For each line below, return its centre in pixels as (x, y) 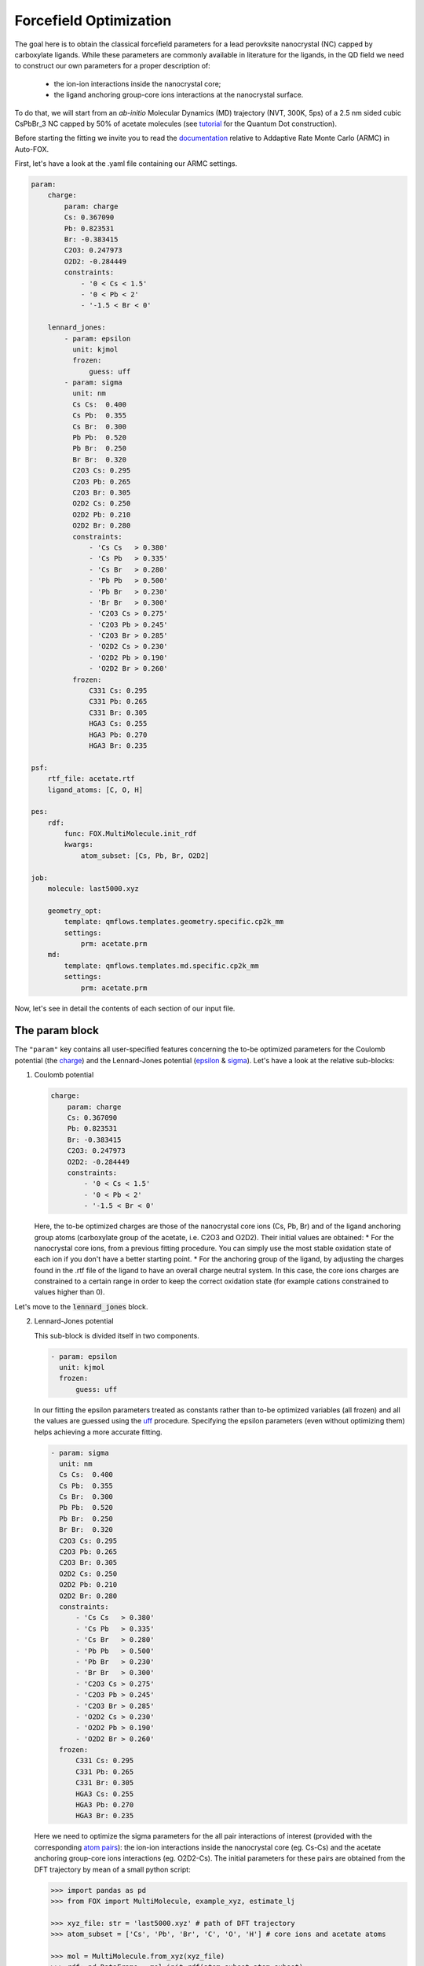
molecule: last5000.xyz (93, 889)
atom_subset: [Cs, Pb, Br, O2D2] (145, 856)
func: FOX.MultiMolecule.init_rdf (130, 834)
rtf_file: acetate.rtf (91, 779)
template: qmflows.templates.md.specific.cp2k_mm (161, 966)
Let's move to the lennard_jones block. (81, 1306)
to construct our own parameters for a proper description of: (113, 66)
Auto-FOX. (32, 149)
